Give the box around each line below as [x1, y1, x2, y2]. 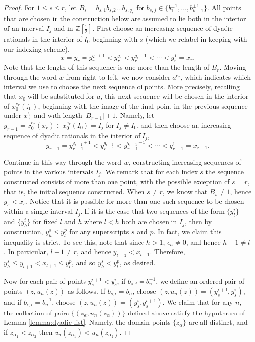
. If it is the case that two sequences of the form [80, 206, 225, 216]
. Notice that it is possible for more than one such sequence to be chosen [26, 196, 244, 206]
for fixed [33, 216, 58, 227]
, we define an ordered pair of [156, 276, 244, 286]
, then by [184, 216, 212, 227]
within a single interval [4, 206, 73, 216]
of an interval [4, 23, 44, 33]
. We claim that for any [162, 296, 233, 307]
